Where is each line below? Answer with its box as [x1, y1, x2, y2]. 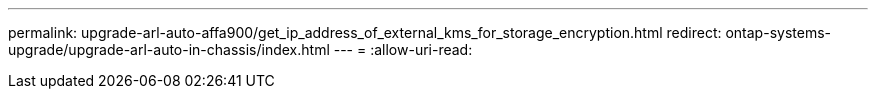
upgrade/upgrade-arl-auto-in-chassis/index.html [8, 41, 330, 58]
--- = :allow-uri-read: [333, 41, 473, 58]
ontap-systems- [725, 24, 831, 41]
